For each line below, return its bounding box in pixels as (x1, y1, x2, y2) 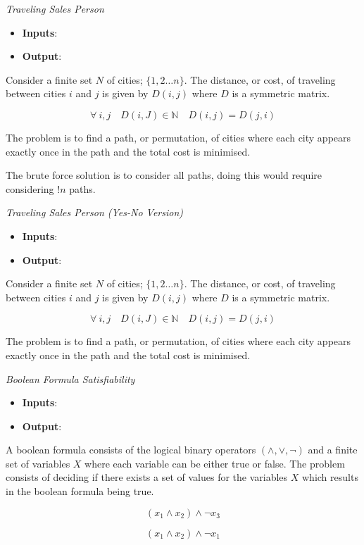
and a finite (308, 442, 358, 457)
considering (6, 181, 54, 196)
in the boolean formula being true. (6, 484, 154, 499)
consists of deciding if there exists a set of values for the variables (6, 470, 288, 484)
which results (302, 470, 358, 484)
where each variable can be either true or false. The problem (84, 456, 345, 470)
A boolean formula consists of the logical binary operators (6, 442, 256, 457)
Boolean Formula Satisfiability (6, 371, 135, 386)
